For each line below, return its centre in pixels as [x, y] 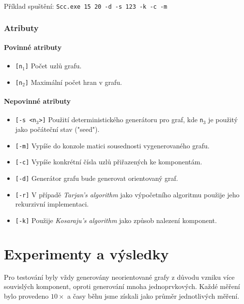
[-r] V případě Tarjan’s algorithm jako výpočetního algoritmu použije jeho [127, 194]
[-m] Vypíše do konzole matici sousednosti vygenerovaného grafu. [112, 145]
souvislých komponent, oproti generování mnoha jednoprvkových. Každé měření [122, 286]
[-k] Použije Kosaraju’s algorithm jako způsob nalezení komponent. [116, 220]
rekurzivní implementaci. [52, 204]
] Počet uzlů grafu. [53, 66]
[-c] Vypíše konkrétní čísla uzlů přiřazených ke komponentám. [109, 162]
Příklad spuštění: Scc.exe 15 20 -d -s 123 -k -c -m [86, 6]
